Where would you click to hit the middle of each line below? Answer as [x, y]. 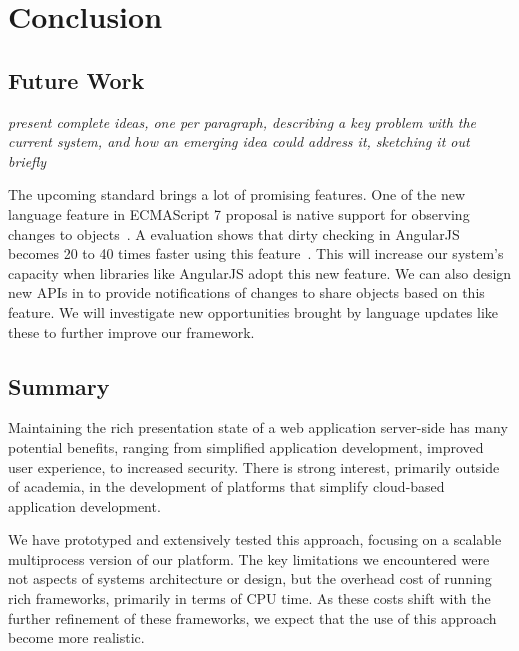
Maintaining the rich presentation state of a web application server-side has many [258, 427]
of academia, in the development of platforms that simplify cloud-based [226, 486]
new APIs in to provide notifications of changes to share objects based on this [246, 292]
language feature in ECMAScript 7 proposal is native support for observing [239, 213]
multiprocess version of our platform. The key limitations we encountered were [249, 558]
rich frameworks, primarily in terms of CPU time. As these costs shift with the [249, 598]
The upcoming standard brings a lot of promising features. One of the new [237, 194]
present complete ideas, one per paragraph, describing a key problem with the [242, 121]
